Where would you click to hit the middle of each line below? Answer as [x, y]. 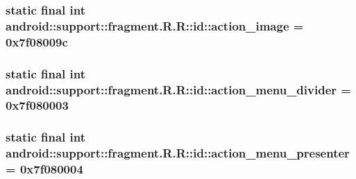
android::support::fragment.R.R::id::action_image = [155, 25]
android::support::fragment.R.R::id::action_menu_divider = [178, 89]
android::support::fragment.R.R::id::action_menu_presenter [178, 153]
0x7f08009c [37, 41]
